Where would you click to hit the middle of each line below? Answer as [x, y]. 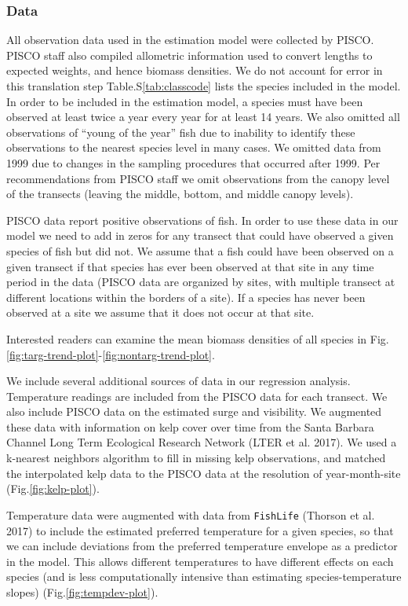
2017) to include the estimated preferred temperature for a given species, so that [200, 530]
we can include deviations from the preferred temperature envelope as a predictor [202, 546]
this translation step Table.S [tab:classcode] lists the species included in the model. [204, 86]
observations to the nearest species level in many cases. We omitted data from [194, 147]
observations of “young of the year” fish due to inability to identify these [181, 132]
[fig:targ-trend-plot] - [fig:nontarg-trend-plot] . [111, 354]
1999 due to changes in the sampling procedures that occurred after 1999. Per [193, 162]
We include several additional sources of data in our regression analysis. [178, 381]
